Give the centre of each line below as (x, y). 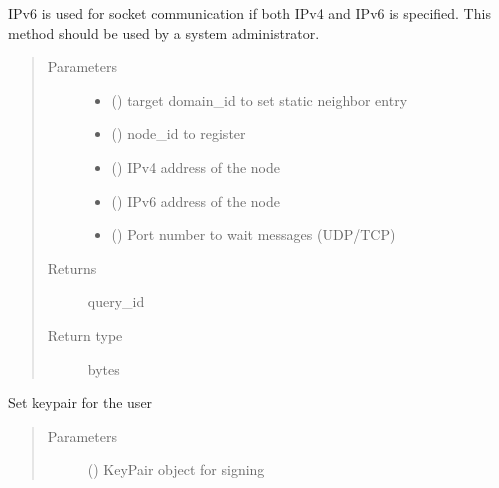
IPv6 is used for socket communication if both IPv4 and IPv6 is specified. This (249, 13)
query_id (116, 301)
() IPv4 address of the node (195, 166)
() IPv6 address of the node (195, 200)
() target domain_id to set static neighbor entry (259, 99)
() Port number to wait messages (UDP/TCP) (253, 234)
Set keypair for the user (80, 402)
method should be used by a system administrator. (164, 32)
